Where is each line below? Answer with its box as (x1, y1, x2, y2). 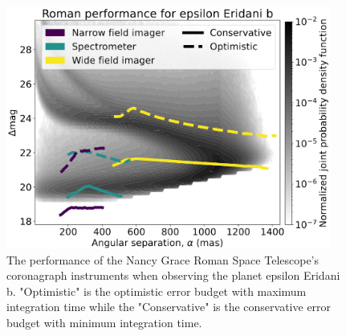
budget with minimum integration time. (6, 313, 202, 330)
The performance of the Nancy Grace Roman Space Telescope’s (6, 251, 320, 268)
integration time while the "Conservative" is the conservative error (6, 298, 332, 315)
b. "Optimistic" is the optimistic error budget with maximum (6, 282, 307, 299)
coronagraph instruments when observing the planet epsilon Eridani (6, 267, 340, 284)
